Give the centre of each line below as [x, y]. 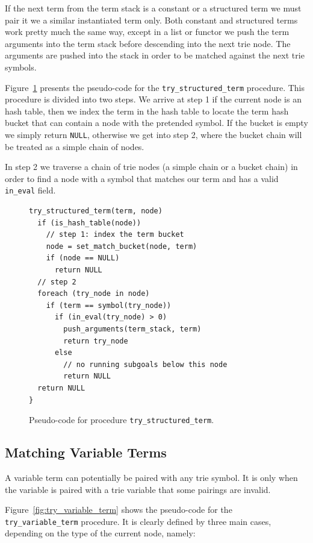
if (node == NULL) [83, 258]
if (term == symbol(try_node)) [109, 305]
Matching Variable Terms [86, 452]
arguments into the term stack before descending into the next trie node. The [148, 43]
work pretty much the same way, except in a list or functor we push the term [147, 32]
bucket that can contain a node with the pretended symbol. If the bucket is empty [156, 123]
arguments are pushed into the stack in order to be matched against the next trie [155, 55]
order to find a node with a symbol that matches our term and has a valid [142, 178]
